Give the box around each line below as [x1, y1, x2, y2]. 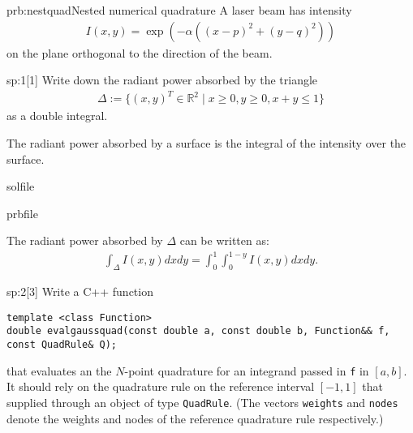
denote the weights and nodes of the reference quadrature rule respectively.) [6, 409, 384, 427]
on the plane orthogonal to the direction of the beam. [6, 44, 273, 61]
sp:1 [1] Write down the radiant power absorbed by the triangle [6, 71, 318, 88]
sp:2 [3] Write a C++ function [6, 283, 153, 300]
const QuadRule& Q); [6, 339, 118, 351]
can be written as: [179, 232, 269, 249]
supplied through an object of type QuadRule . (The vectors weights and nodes [6, 394, 398, 411]
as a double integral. [6, 107, 108, 124]
